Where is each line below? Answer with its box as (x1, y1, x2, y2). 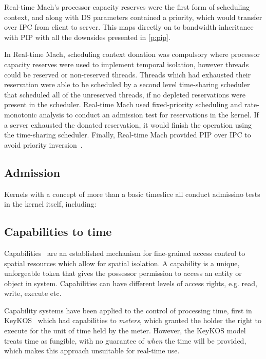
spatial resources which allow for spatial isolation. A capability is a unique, (4, 257, 240, 268)
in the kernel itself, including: (4, 198, 97, 209)
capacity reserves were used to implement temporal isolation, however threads (4, 58, 249, 69)
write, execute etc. (4, 288, 62, 298)
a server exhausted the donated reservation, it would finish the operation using (4, 119, 252, 130)
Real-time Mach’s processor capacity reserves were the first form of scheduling (4, 2, 250, 12)
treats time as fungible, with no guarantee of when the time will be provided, (4, 335, 246, 346)
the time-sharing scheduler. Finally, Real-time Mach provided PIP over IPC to (4, 129, 251, 140)
